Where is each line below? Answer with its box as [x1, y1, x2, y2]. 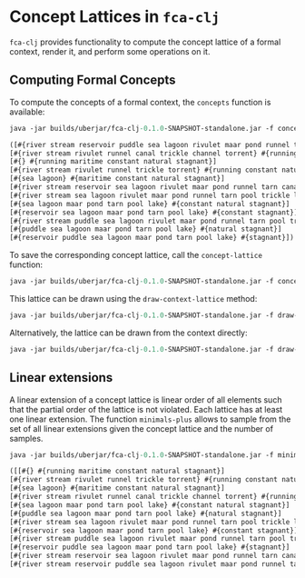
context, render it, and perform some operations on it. [9, 45, 211, 56]
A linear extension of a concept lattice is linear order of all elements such [9, 394, 282, 405]
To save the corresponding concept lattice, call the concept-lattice [9, 250, 263, 261]
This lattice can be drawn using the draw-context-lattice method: [9, 294, 258, 304]
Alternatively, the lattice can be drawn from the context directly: [9, 327, 248, 338]
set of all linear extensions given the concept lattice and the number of [9, 423, 274, 433]
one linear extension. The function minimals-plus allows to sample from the [9, 414, 291, 424]
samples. [9, 433, 44, 443]
